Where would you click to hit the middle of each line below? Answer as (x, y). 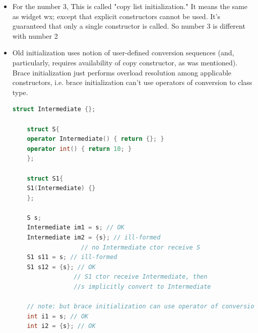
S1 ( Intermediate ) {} (61, 188)
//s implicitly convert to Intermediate (142, 287)
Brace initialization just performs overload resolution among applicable (122, 72)
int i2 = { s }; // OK (61, 326)
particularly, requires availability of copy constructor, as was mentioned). (125, 62)
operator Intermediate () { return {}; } (95, 139)
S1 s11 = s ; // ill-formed (72, 257)
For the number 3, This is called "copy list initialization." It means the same (130, 6)
